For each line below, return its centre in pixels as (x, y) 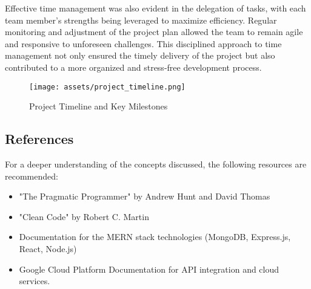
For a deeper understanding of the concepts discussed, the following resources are (156, 164)
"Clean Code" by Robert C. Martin (84, 216)
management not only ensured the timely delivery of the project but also (140, 55)
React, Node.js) (48, 248)
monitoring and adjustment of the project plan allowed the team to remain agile (154, 32)
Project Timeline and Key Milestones (99, 106)
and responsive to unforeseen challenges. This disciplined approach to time (143, 43)
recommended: (32, 176)
